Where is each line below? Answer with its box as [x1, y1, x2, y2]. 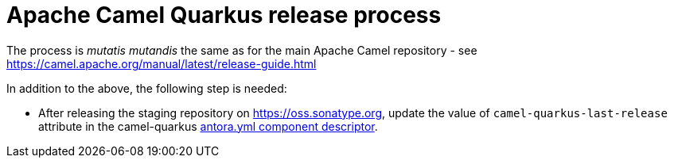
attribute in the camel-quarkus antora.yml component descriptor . [38, 119, 378, 133]
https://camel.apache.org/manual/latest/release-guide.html [6, 56, 317, 71]
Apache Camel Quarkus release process [6, 2, 442, 29]
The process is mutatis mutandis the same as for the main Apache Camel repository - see [6, 43, 477, 57]
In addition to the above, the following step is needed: [6, 81, 287, 95]
